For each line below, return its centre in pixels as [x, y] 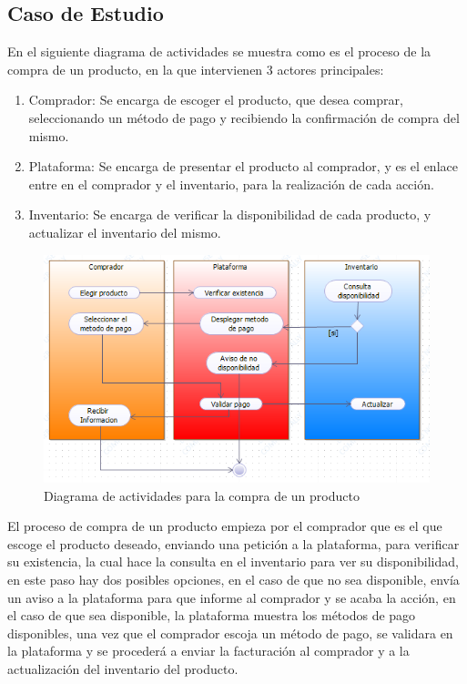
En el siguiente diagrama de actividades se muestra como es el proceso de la [219, 51]
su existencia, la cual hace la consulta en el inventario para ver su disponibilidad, [233, 561]
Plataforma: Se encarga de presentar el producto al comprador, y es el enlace [243, 166]
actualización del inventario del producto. [123, 668]
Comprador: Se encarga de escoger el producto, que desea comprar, [216, 100]
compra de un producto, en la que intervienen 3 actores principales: [196, 69]
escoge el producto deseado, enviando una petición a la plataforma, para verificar [233, 543]
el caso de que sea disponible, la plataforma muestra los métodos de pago [212, 615]
